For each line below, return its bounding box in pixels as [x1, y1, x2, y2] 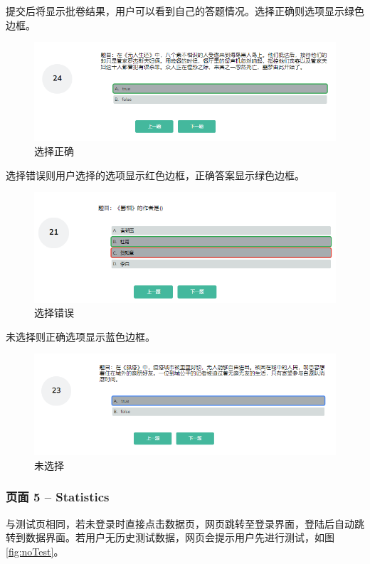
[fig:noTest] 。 [6, 543, 64, 558]
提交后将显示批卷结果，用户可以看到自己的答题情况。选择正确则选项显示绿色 [6, 4, 364, 18]
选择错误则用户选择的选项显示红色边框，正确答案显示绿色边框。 [6, 167, 305, 182]
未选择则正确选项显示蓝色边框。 [6, 329, 155, 344]
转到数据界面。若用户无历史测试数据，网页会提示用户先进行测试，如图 [6, 530, 334, 545]
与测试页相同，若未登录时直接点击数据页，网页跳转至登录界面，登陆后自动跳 [6, 516, 364, 531]
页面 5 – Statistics [6, 488, 110, 506]
